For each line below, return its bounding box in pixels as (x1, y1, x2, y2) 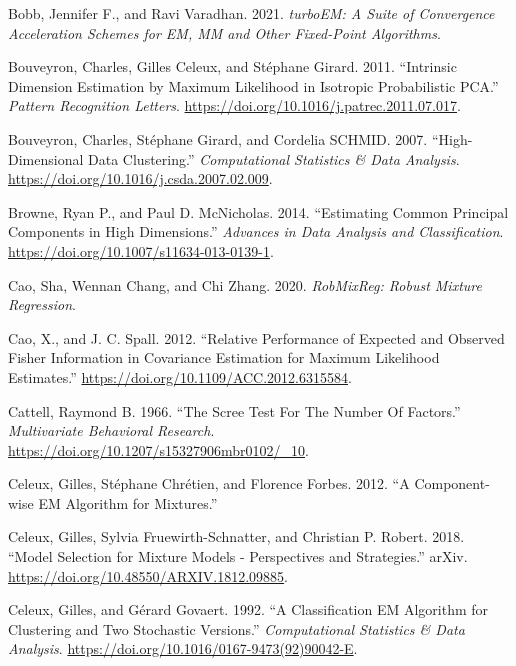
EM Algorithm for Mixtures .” (38, 492, 218, 513)
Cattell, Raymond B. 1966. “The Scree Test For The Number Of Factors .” (8, 400, 461, 421)
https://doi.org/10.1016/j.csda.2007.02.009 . (8, 168, 273, 189)
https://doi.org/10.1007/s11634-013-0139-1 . (8, 240, 274, 261)
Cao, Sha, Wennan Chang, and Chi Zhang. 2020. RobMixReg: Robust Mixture (8, 274, 482, 295)
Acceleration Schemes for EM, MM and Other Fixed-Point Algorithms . (8, 22, 441, 43)
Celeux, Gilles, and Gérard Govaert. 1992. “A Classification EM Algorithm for (8, 599, 489, 620)
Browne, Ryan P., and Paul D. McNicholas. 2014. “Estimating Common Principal (8, 201, 509, 222)
